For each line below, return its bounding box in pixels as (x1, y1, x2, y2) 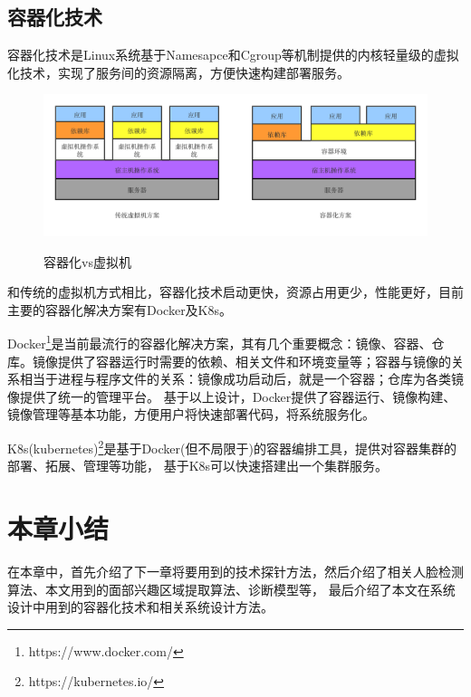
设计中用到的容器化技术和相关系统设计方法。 (7, 597, 274, 616)
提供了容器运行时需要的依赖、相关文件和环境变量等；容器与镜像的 (57, 351, 451, 370)
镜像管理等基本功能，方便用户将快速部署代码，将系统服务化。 (7, 405, 375, 424)
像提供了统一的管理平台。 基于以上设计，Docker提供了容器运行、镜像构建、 (7, 387, 457, 406)
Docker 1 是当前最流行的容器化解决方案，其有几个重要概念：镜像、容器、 (7, 331, 432, 353)
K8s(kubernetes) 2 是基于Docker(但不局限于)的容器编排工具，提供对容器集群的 (7, 436, 457, 457)
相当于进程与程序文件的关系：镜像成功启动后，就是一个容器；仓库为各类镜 (19, 369, 464, 388)
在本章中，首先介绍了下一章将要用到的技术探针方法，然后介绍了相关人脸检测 (7, 562, 464, 581)
